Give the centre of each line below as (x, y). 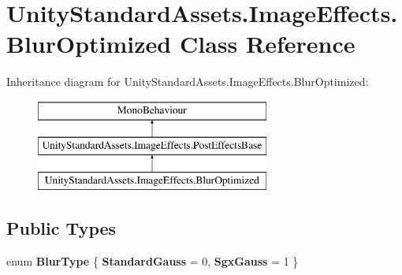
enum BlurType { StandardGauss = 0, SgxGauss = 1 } (153, 261)
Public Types (61, 228)
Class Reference (267, 44)
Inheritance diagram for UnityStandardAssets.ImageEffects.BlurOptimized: (188, 82)
